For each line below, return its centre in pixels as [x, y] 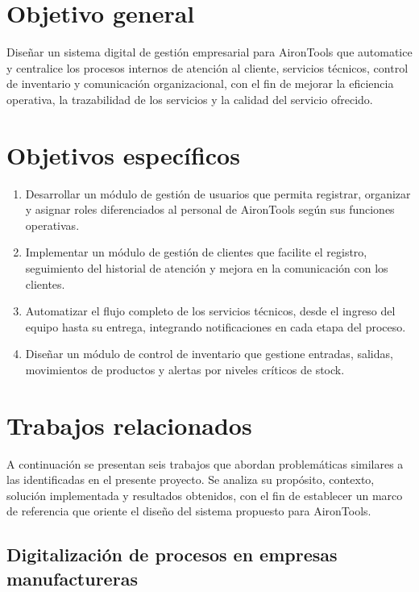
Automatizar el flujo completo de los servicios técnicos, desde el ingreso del [210, 311]
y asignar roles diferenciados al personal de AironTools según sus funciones [210, 209]
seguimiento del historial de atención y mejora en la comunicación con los [207, 268]
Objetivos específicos [123, 154]
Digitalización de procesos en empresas [172, 554]
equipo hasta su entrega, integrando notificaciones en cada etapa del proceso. [216, 326]
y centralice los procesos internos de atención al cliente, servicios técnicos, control [207, 67]
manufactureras [72, 578]
